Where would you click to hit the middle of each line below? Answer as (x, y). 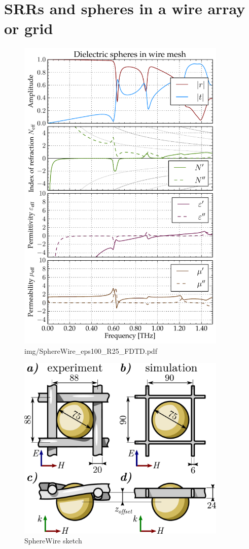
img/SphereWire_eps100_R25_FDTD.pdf (91, 350)
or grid (29, 28)
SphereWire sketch (53, 541)
